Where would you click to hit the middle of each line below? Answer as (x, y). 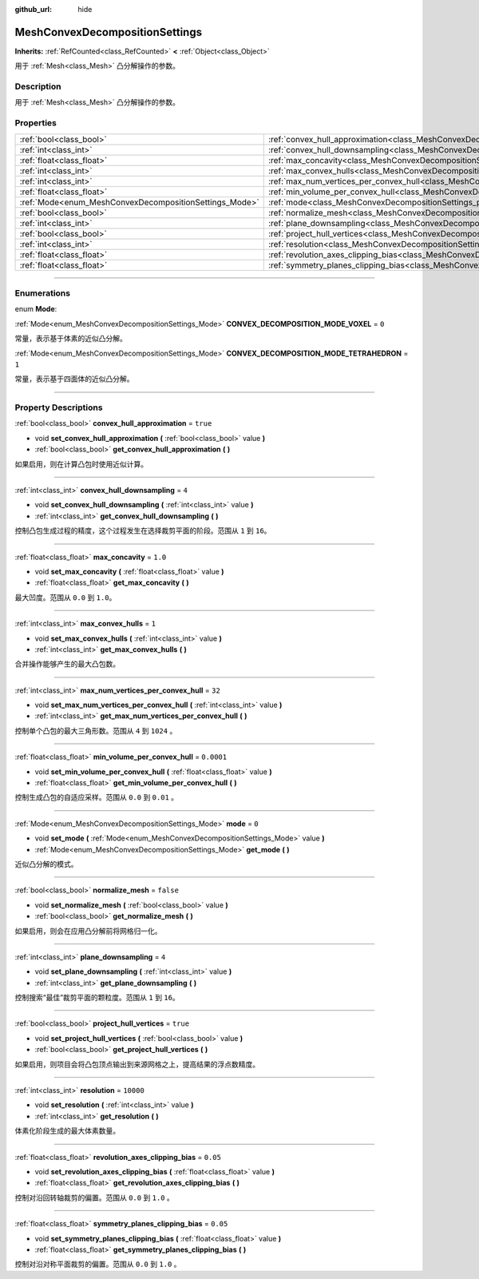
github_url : (33, 9)
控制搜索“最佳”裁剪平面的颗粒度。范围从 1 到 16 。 (97, 998)
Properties (36, 123)
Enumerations (43, 293)
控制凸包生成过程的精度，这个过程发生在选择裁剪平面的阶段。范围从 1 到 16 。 (143, 530)
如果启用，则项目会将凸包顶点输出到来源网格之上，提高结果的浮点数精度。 (137, 1064)
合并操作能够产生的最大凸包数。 (67, 664)
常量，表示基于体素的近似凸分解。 (71, 339)
